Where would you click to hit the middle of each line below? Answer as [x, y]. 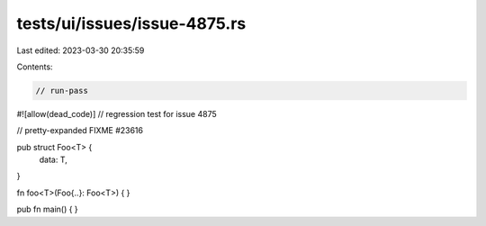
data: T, [53, 160]
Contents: [35, 67]
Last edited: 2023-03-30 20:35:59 [81, 50]
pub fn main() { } [47, 209]
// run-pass [62, 90]
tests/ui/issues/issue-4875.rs [131, 23]
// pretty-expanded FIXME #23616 [80, 131]
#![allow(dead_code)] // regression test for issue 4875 [117, 113]
